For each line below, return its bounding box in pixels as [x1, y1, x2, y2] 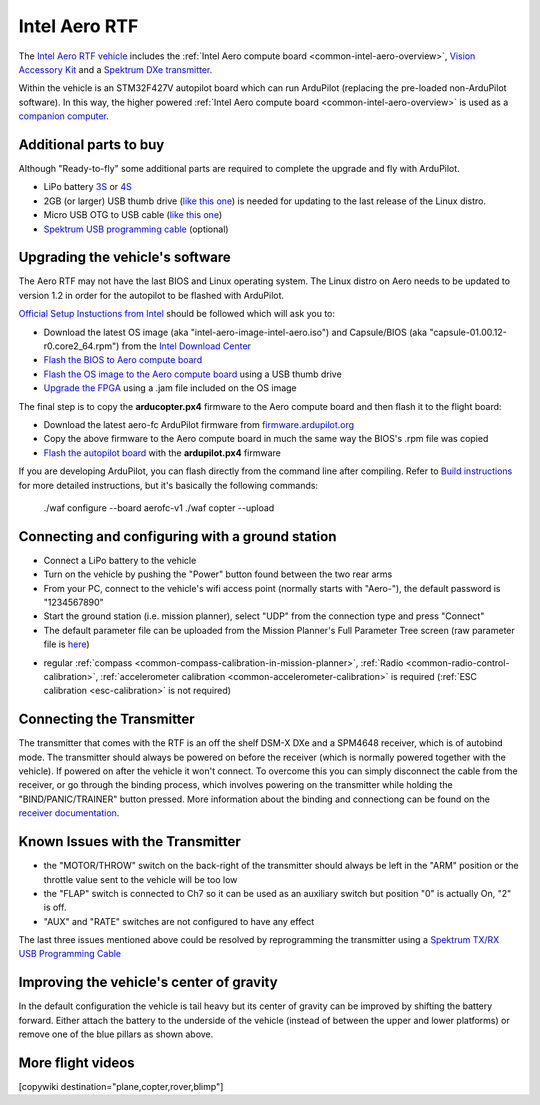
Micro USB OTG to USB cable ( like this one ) [43, 209, 223, 221]
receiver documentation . [18, 807, 120, 819]
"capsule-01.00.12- [429, 326, 507, 338]
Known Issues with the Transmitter [18, 833, 242, 850]
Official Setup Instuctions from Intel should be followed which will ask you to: [18, 308, 335, 320]
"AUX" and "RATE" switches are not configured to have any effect [43, 915, 315, 927]
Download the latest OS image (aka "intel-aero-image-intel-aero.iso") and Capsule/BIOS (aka [43, 326, 428, 338]
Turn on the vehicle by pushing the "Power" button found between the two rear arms [43, 568, 393, 580]
